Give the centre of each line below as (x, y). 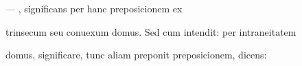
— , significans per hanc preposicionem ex (94, 8)
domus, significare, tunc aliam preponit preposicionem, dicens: (136, 55)
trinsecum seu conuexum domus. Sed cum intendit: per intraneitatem (151, 31)
